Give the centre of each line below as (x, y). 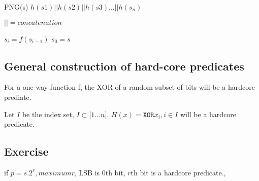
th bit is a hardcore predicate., (178, 172)
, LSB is (87, 172)
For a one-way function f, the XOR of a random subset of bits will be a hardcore (129, 87)
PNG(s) (16, 7)
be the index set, (48, 114)
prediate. (18, 97)
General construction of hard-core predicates (124, 66)
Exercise (26, 151)
